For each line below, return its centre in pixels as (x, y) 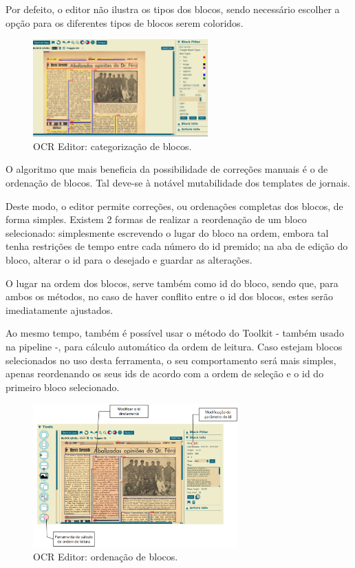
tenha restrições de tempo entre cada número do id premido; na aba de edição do (177, 246)
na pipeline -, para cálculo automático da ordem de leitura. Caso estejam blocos (174, 346)
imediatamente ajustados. (60, 309)
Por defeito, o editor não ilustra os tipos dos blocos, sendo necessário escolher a (173, 9)
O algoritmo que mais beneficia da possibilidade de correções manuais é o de (167, 169)
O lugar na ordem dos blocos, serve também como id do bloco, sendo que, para (172, 283)
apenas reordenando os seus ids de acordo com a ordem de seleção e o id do (165, 374)
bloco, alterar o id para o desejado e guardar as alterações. (129, 260)
